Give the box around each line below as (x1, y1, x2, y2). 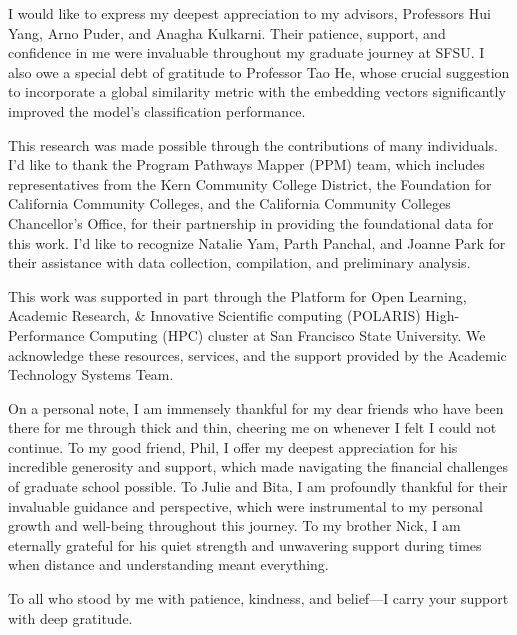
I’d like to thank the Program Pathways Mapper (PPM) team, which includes (8, 154, 485, 175)
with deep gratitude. (8, 607, 133, 628)
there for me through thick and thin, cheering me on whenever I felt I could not (8, 417, 497, 438)
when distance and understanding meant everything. (8, 554, 329, 575)
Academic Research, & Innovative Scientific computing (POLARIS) (8, 305, 421, 326)
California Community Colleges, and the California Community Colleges (8, 193, 451, 214)
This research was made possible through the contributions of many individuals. (8, 134, 498, 155)
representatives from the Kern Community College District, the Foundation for (8, 173, 492, 194)
